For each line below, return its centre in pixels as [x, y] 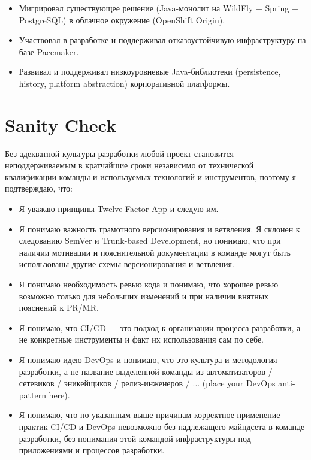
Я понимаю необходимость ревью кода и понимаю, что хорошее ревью [149, 284]
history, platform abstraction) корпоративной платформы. [124, 83]
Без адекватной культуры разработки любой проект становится [120, 153]
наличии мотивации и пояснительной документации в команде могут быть [155, 252]
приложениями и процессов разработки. [92, 450]
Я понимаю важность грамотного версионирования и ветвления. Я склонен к [159, 229]
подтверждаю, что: [39, 188]
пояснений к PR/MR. [59, 308]
